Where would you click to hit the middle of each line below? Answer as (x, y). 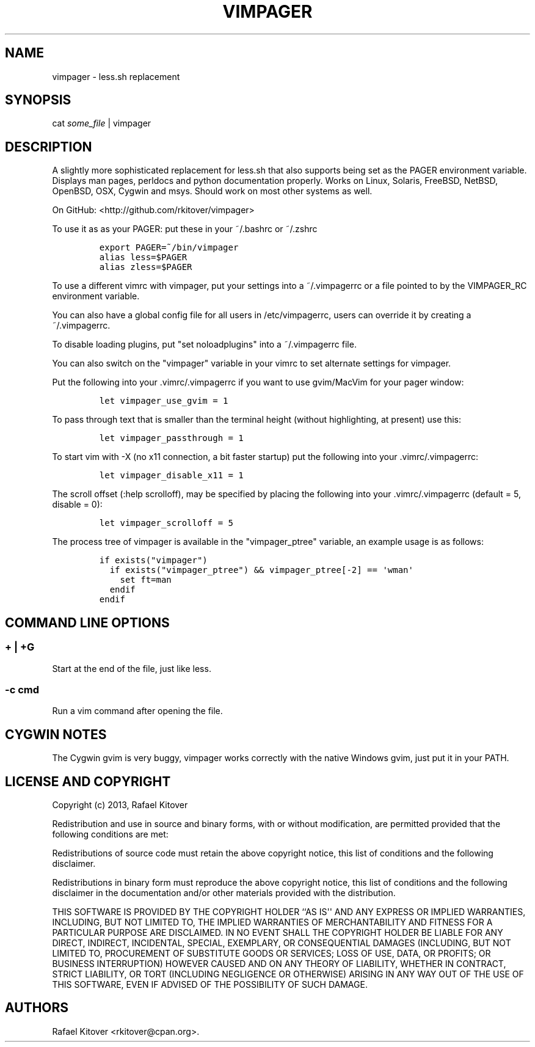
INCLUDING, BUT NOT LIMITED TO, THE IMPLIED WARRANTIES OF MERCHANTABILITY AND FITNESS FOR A (272, 922)
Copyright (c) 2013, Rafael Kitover (120, 804)
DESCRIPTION (49, 147)
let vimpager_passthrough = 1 (171, 438)
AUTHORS (37, 1008)
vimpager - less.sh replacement (116, 76)
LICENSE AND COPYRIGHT (88, 781)
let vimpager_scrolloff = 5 (166, 523)
